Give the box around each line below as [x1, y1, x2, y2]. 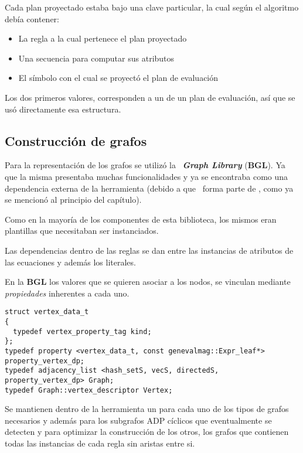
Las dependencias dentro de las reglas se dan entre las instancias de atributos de [5, 244, 294, 256]
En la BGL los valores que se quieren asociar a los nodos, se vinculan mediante [5, 275, 291, 288]
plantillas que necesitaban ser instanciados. [5, 224, 159, 237]
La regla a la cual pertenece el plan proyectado [18, 32, 187, 45]
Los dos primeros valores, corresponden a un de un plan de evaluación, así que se [5, 91, 295, 103]
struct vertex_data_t [5, 308, 89, 316]
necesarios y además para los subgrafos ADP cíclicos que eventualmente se [5, 414, 272, 426]
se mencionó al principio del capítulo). [5, 193, 142, 206]
